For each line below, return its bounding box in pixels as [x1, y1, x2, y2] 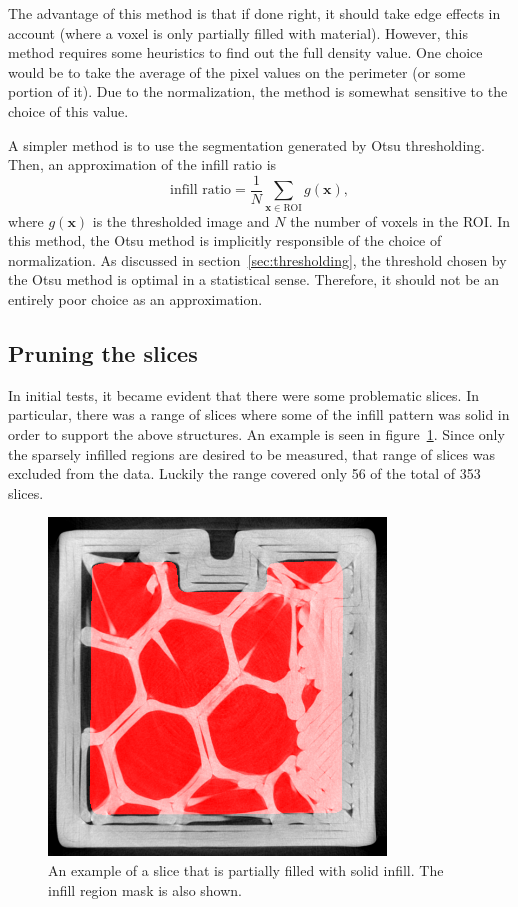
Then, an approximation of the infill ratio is [8, 154, 277, 175]
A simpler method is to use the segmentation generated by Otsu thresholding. [8, 134, 485, 155]
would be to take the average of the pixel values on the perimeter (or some [8, 61, 466, 82]
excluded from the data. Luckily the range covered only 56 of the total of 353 [8, 463, 481, 484]
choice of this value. [8, 100, 129, 121]
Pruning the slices [8, 337, 198, 368]
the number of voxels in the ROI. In [290, 210, 511, 231]
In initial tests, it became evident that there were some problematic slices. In [8, 384, 479, 405]
